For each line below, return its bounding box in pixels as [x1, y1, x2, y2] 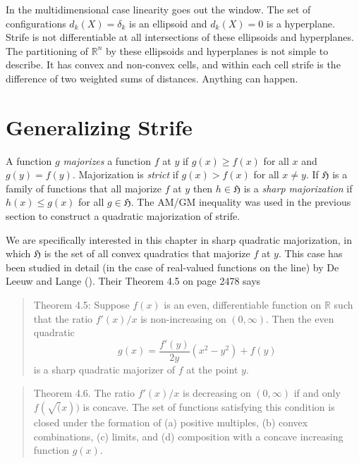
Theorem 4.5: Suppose [33, 297, 130, 312]
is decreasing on [183, 385, 251, 400]
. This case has [278, 246, 343, 261]
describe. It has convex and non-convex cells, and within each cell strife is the [6, 57, 341, 72]
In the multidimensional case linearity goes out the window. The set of [6, 2, 311, 16]
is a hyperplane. [266, 16, 335, 30]
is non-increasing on [140, 311, 226, 326]
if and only [293, 385, 341, 400]
